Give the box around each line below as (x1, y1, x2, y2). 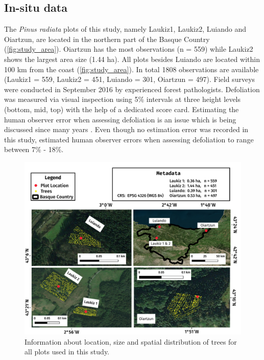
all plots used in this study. (25, 346, 109, 357)
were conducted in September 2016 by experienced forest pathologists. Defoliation (4, 83, 260, 94)
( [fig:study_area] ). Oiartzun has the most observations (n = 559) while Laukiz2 (4, 44, 253, 54)
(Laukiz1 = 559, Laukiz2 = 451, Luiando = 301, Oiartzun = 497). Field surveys (4, 74, 255, 84)
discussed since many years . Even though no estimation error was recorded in (4, 124, 249, 135)
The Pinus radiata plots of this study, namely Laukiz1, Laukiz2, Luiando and (4, 24, 246, 34)
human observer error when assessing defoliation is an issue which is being (4, 114, 236, 124)
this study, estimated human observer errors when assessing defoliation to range (4, 134, 254, 144)
